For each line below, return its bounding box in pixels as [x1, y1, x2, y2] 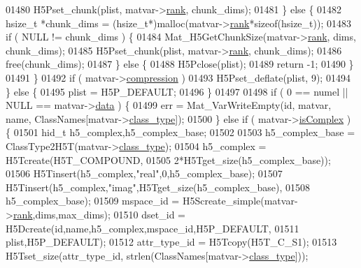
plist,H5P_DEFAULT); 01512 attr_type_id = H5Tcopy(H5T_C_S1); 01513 [6, 234, 337, 249]
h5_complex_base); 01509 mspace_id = [6, 193, 180, 208]
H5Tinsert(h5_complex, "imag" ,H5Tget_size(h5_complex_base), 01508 [6, 179, 311, 194]
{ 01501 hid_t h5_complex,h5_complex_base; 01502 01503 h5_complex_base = [6, 125, 355, 140]
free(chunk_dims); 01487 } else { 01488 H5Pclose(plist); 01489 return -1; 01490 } [6, 57, 354, 71]
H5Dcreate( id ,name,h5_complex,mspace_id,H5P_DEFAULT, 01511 [6, 221, 299, 235]
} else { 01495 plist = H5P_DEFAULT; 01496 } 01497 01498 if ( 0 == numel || [6, 84, 348, 98]
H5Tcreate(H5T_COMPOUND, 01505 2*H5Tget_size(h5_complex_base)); [6, 152, 331, 167]
